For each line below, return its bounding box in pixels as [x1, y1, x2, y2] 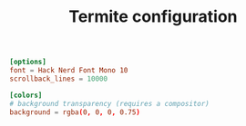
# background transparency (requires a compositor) [9, 99, 210, 108]
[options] [9, 57, 47, 67]
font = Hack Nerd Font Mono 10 [9, 66, 128, 75]
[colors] [9, 91, 43, 100]
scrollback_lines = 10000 [9, 74, 108, 83]
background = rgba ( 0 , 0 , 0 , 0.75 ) [9, 107, 141, 117]
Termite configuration [67, 6, 239, 27]
